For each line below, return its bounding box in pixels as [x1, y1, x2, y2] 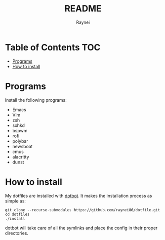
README [64, 3, 102, 14]
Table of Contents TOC [5, 41, 101, 53]
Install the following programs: [5, 97, 67, 103]
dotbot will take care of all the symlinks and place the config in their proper [5, 225, 158, 231]
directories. [5, 230, 29, 236]
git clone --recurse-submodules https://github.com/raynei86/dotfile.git [5, 207, 161, 212]
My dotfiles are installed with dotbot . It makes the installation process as [5, 193, 152, 199]
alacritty [12, 154, 30, 160]
